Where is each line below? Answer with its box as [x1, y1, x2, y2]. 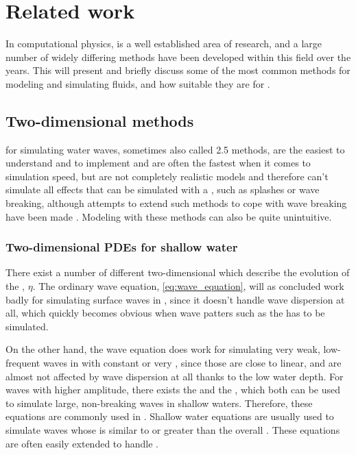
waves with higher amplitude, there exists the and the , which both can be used [5, 382, 341, 397]
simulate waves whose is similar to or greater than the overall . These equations [5, 423, 340, 437]
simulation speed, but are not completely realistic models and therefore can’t [5, 169, 329, 183]
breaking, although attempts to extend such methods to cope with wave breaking [5, 196, 347, 210]
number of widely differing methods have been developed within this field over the [5, 49, 351, 64]
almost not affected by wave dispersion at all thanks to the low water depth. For [5, 369, 344, 383]
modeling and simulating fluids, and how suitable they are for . [5, 76, 270, 90]
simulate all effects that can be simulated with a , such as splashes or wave [5, 182, 320, 197]
